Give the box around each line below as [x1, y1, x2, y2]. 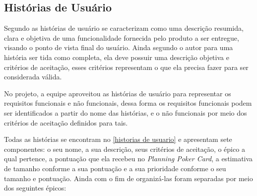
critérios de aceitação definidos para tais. [4, 117, 128, 128]
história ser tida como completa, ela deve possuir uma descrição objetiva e [4, 52, 229, 62]
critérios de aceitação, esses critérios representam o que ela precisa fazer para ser [4, 62, 249, 72]
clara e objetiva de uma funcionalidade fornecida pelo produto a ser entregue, [4, 32, 239, 43]
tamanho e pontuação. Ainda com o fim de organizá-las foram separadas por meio [4, 173, 253, 183]
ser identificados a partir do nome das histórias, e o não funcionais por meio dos [4, 107, 247, 118]
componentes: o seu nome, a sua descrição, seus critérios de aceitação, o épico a [4, 143, 245, 154]
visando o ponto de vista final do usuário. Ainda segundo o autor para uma [4, 42, 233, 53]
